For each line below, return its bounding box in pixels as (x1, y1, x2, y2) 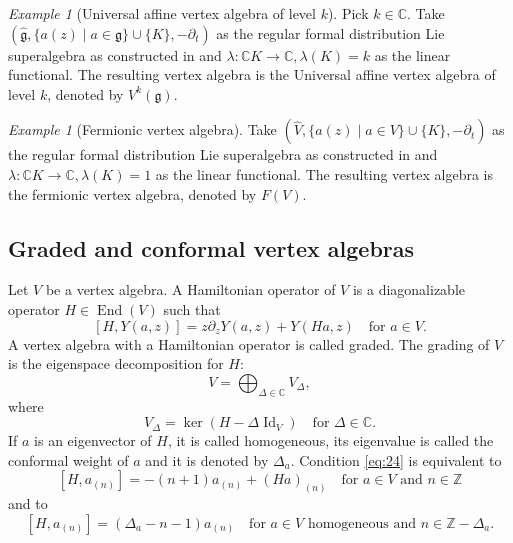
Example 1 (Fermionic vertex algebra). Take (8, 119, 277, 140)
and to (8, 493, 48, 514)
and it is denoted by (145, 449, 269, 470)
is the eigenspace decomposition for (8, 353, 224, 374)
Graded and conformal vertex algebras (8, 232, 415, 263)
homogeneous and (307, 516, 417, 531)
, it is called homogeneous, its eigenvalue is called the (167, 430, 494, 451)
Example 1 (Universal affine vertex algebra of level (8, 3, 316, 23)
